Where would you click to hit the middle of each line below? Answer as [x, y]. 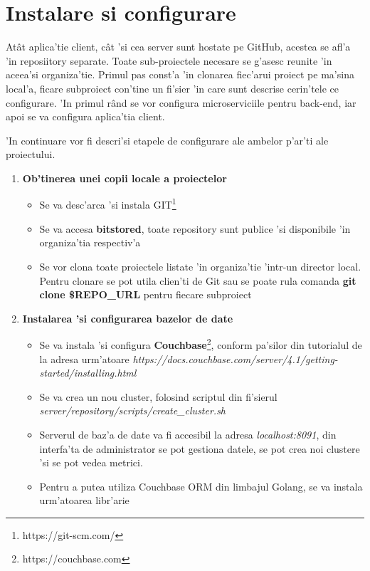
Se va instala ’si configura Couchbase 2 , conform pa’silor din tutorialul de [201, 344]
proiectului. [31, 154]
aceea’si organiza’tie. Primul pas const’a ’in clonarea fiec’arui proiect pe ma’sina [180, 74]
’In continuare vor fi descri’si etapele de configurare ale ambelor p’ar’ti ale [167, 140]
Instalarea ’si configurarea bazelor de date [128, 318]
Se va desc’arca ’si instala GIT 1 [108, 204]
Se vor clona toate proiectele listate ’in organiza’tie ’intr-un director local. [200, 266]
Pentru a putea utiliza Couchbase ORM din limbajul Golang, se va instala [201, 486]
